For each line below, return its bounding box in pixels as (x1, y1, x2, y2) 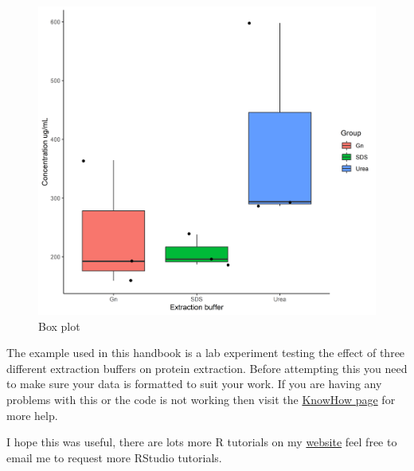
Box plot (38, 317, 80, 334)
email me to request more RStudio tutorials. (6, 449, 222, 465)
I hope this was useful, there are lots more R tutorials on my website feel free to (6, 434, 397, 450)
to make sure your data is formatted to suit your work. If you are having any (6, 375, 382, 392)
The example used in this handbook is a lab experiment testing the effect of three (6, 344, 405, 361)
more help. (6, 406, 58, 423)
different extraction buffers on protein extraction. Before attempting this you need (6, 359, 408, 376)
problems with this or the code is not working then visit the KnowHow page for (6, 391, 396, 408)
